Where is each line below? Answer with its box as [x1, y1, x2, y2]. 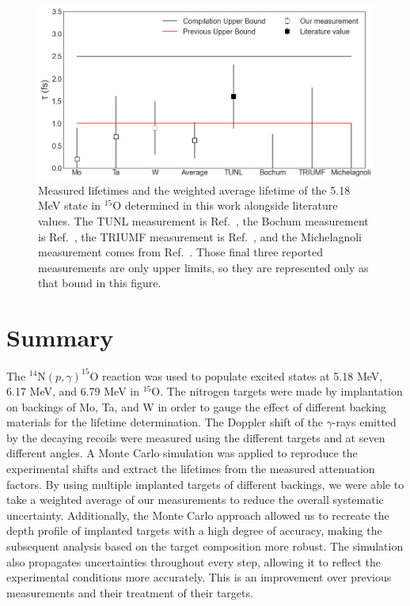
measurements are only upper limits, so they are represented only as [38, 259, 369, 275]
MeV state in [38, 197, 101, 214]
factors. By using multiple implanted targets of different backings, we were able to [6, 475, 404, 492]
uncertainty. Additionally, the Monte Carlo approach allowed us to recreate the [6, 506, 389, 523]
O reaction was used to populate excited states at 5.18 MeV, [89, 367, 383, 384]
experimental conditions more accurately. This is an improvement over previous [6, 569, 392, 585]
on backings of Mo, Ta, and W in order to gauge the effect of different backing [6, 398, 387, 415]
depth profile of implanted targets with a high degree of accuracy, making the [6, 522, 382, 539]
